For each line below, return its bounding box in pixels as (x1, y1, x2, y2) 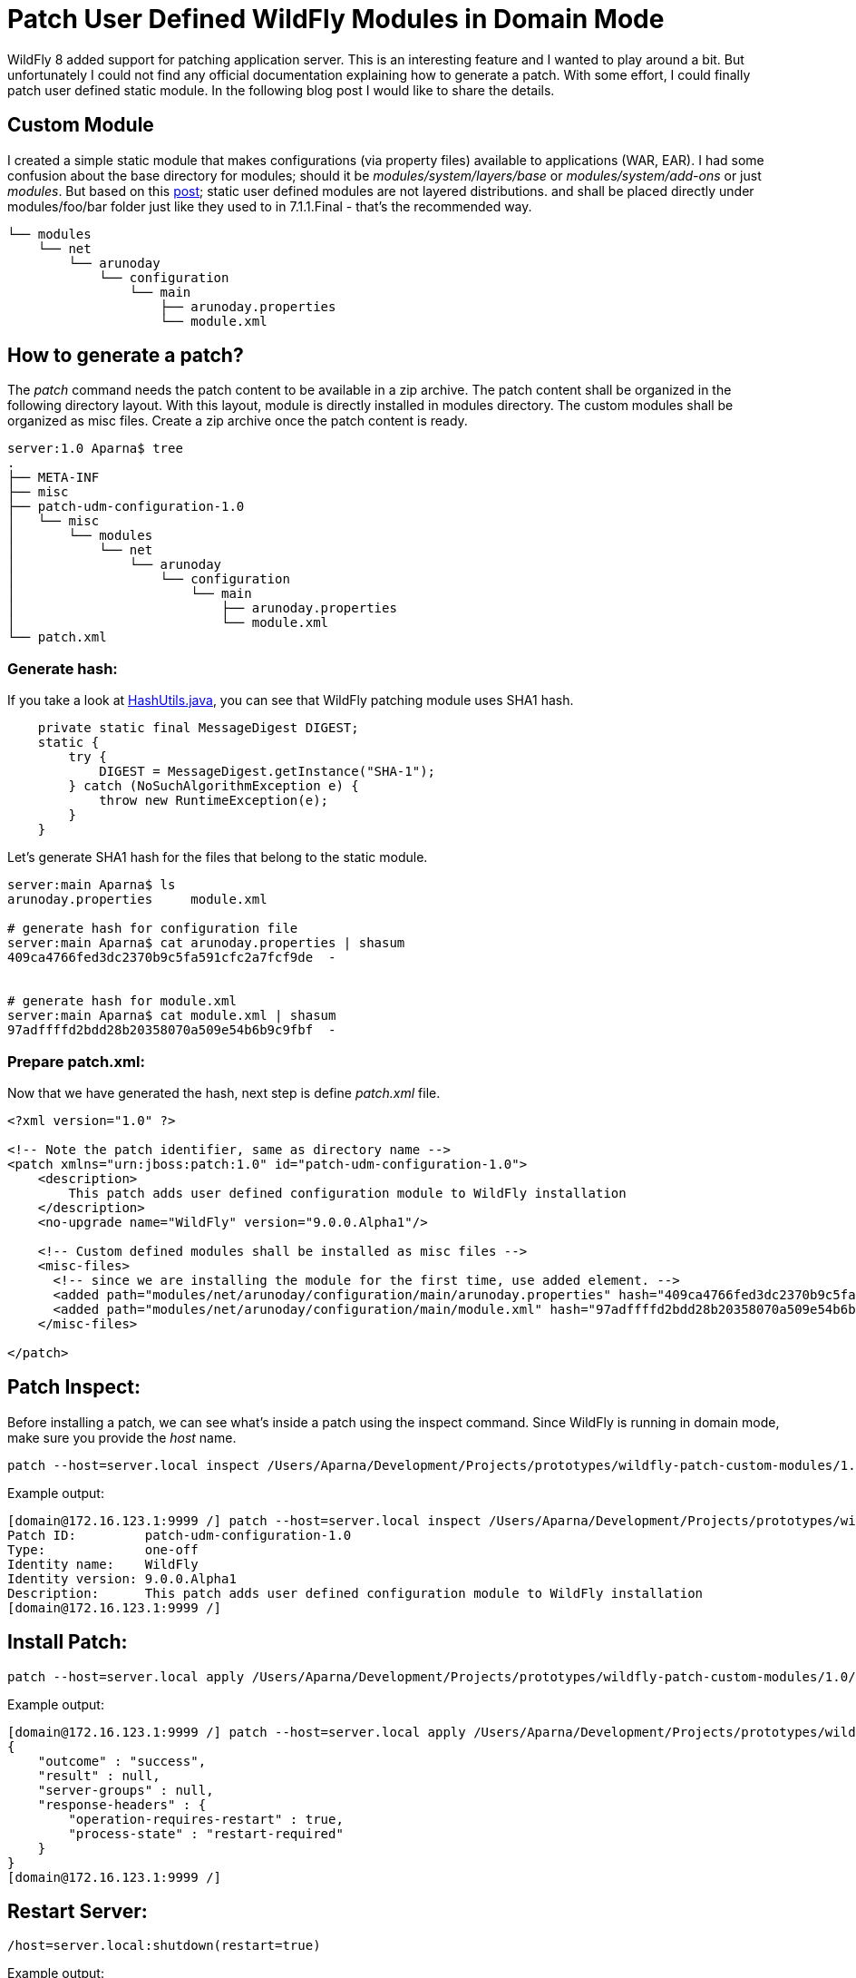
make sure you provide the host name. (7, 1429, 237, 1445)
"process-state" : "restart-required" (68, 1826, 344, 1841)
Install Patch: (7, 1630, 128, 1654)
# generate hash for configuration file (7, 921, 298, 936)
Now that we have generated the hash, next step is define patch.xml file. (7, 1084, 441, 1101)
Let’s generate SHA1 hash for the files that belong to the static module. (7, 849, 428, 866)
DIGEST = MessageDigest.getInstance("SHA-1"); (99, 764, 436, 779)
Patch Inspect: (7, 1376, 141, 1399)
